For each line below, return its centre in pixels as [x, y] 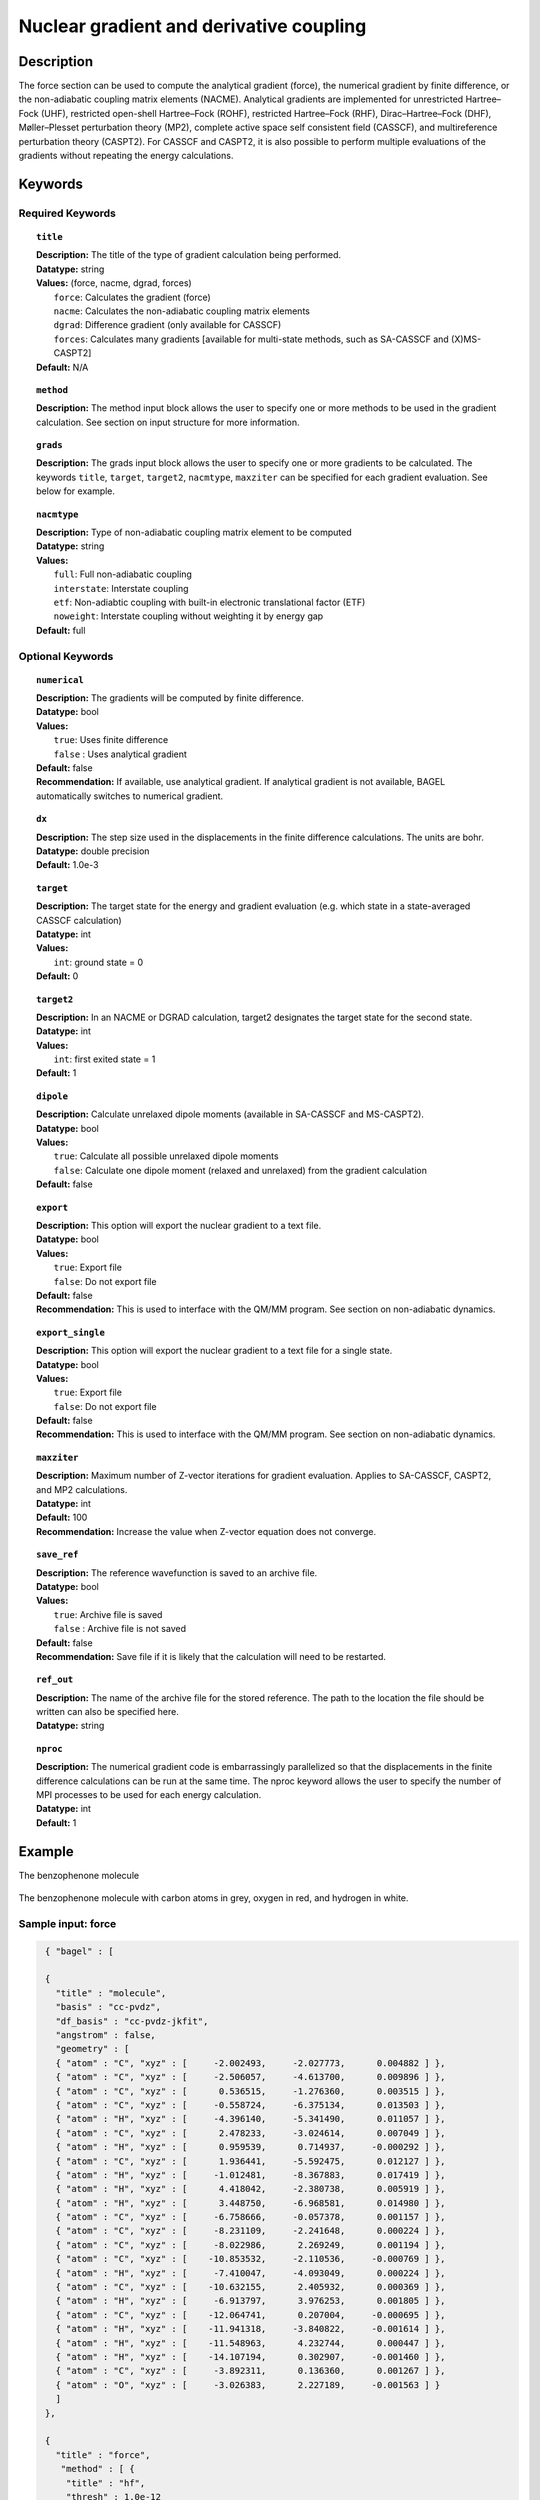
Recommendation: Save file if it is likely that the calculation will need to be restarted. [211, 1656]
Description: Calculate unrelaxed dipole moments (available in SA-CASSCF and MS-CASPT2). [230, 1114]
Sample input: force [67, 1923]
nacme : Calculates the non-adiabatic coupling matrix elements [181, 311]
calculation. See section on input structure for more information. [168, 422]
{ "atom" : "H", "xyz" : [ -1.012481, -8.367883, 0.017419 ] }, [250, 2174]
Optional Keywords [66, 656]
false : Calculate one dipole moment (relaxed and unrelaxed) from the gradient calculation [240, 1170]
